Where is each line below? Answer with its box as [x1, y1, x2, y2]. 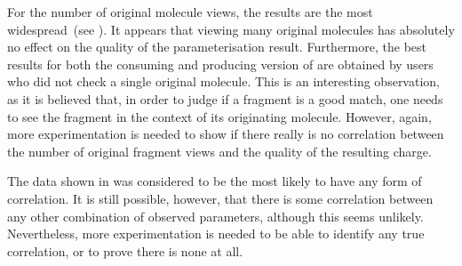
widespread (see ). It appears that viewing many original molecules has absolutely [7, 20, 455, 38]
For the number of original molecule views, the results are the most [7, 3, 373, 20]
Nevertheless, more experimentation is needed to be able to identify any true [7, 224, 425, 243]
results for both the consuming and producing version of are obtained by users [7, 54, 434, 73]
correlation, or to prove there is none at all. [7, 241, 243, 260]
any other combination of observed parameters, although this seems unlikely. [7, 206, 424, 225]
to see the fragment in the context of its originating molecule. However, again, [7, 107, 432, 125]
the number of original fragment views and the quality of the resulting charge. [7, 141, 432, 160]
